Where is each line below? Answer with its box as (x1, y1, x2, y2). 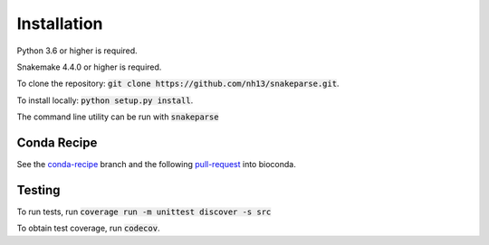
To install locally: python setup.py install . (16, 95, 194, 106)
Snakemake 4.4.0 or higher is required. (16, 61, 162, 72)
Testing (16, 182, 61, 198)
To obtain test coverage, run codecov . (16, 222, 160, 234)
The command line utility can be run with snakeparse (16, 111, 219, 122)
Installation (16, 14, 103, 33)
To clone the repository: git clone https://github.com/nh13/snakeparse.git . (16, 78, 340, 90)
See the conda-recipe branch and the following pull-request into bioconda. (16, 159, 296, 170)
